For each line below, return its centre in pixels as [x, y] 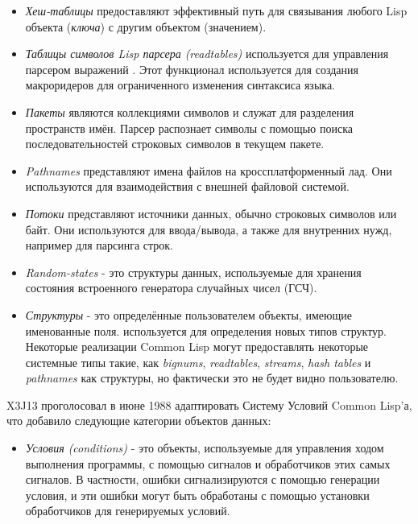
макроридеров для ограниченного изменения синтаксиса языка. [180, 85]
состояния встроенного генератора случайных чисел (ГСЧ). [171, 288]
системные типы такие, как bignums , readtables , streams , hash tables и [198, 362]
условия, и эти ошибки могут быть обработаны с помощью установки [197, 495]
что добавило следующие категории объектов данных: [139, 421]
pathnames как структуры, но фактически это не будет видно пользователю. [212, 378]
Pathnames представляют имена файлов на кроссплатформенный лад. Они [209, 170]
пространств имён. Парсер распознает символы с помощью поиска [189, 128]
